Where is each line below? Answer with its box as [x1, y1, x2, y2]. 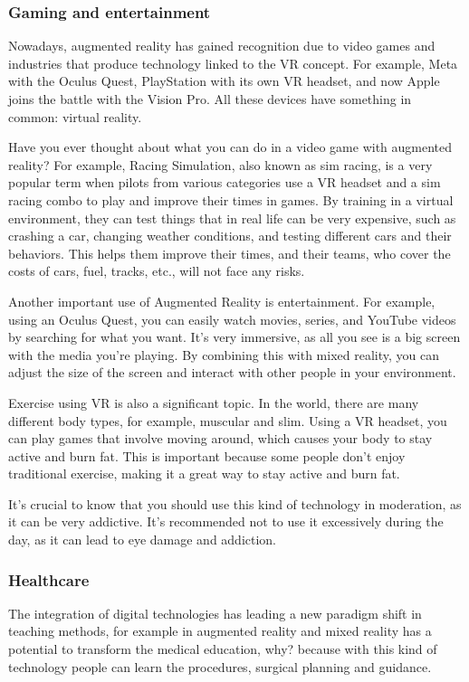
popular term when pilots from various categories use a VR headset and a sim [8, 173, 441, 192]
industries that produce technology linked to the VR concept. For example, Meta [8, 53, 458, 72]
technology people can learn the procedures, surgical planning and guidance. [8, 657, 432, 676]
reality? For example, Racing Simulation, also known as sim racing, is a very [8, 155, 433, 174]
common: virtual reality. [8, 107, 142, 126]
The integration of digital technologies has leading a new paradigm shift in [8, 603, 422, 622]
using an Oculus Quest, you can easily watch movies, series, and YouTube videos [8, 309, 456, 328]
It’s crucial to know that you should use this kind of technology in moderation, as [8, 494, 462, 513]
